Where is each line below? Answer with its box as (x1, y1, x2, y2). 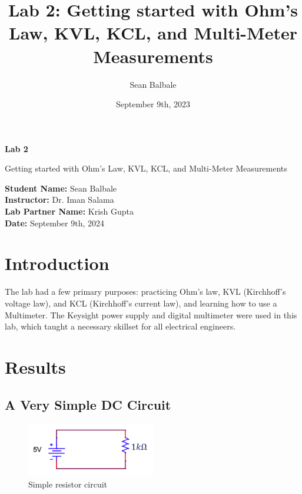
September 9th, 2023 (115, 98, 191, 110)
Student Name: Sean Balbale (5, 182, 117, 194)
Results (5, 354, 66, 378)
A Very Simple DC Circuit (5, 395, 171, 413)
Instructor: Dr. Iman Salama (5, 193, 114, 206)
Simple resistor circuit (28, 478, 108, 490)
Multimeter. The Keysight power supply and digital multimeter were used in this (5, 308, 297, 321)
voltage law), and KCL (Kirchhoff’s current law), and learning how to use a (5, 297, 277, 309)
